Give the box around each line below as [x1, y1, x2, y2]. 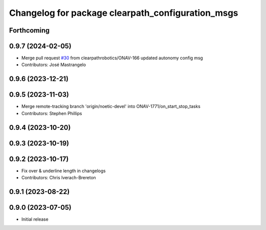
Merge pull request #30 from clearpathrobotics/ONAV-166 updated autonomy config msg [21, 55, 203, 61]
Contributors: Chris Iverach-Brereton [21, 175, 96, 181]
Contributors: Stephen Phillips [21, 110, 82, 116]
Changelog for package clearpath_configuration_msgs [9, 7, 238, 18]
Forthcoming [9, 26, 50, 35]
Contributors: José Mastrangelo [21, 62, 86, 68]
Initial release [21, 216, 49, 222]
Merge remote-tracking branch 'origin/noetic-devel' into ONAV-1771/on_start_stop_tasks [21, 104, 200, 110]
